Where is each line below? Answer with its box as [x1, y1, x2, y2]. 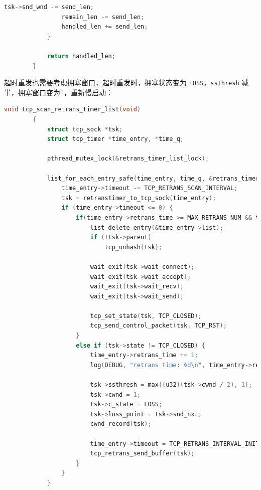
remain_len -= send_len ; [61, 13, 145, 21]
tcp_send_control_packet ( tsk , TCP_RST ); [90, 322, 227, 330]
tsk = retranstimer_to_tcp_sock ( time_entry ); [61, 194, 216, 202]
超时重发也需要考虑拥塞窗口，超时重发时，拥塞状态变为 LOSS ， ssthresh [4, 77, 239, 88]
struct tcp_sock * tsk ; [47, 125, 123, 133]
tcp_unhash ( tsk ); [104, 243, 163, 251]
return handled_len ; [47, 52, 115, 60]
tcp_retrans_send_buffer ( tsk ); [90, 450, 195, 457]
